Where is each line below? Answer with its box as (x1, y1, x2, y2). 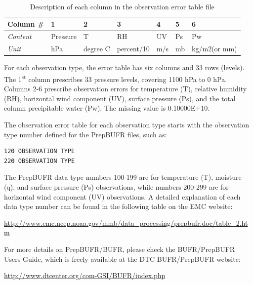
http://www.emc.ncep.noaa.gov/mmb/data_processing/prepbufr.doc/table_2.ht (4, 217, 248, 228)
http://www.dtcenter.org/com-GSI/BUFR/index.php (4, 270, 166, 281)
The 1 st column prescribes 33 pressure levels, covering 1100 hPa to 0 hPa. (4, 72, 227, 84)
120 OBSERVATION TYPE (4, 148, 75, 155)
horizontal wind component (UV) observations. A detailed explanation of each (4, 191, 241, 202)
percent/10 (117, 43, 150, 54)
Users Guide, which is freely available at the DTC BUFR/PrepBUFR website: (4, 253, 241, 264)
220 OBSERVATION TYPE (4, 157, 75, 164)
